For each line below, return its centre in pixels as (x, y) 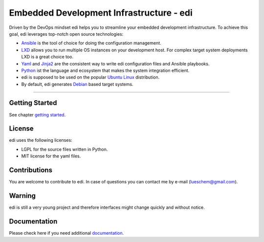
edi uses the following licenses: (41, 140)
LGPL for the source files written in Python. (65, 149)
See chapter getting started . (37, 114)
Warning (22, 196)
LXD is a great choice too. (47, 57)
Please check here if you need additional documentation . (66, 233)
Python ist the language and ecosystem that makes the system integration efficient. (105, 70)
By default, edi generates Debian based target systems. (77, 84)
